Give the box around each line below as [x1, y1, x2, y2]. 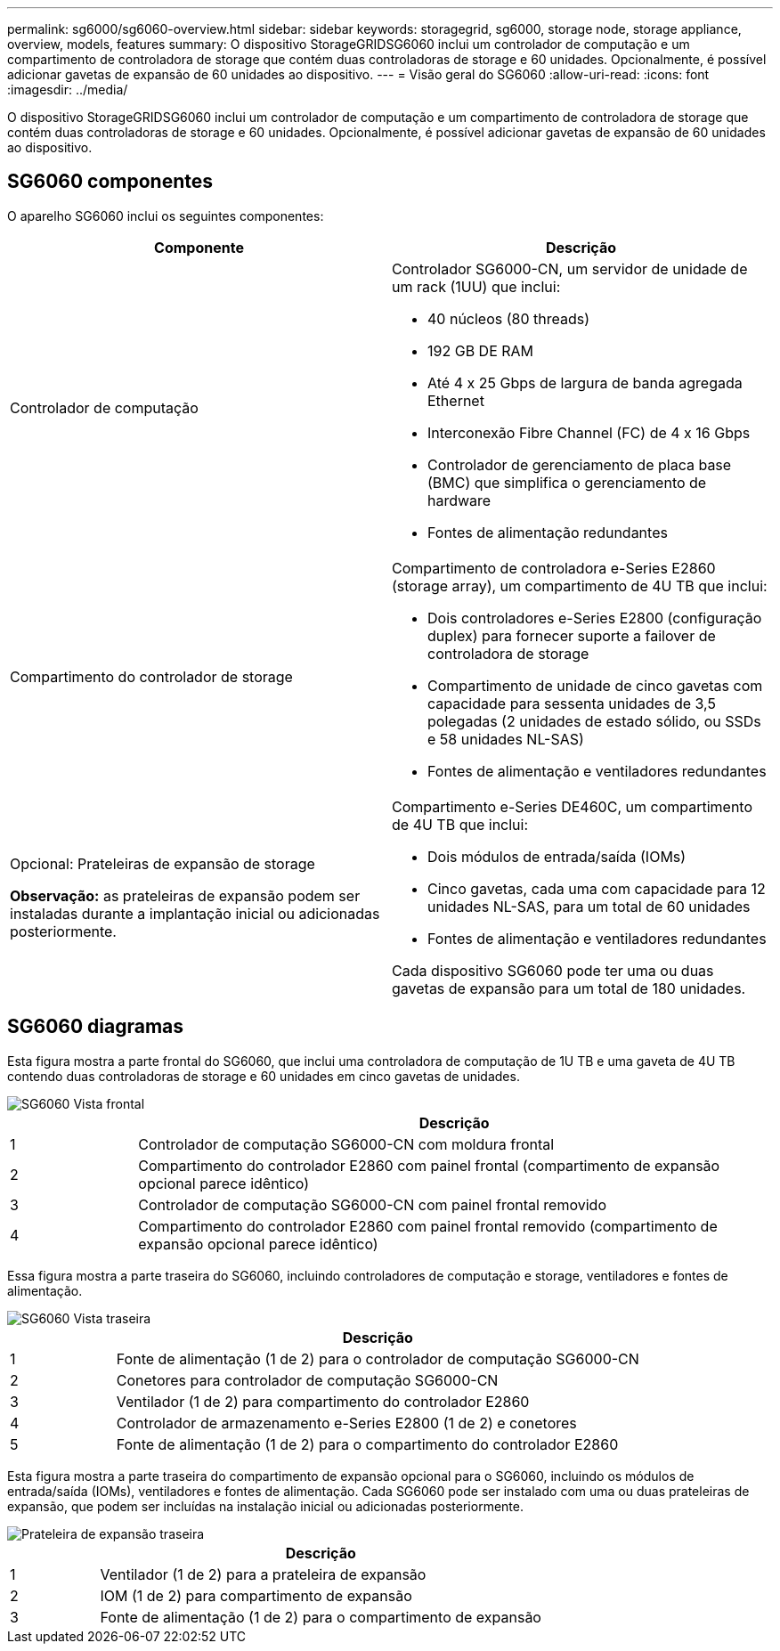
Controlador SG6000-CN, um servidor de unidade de [392, 259, 748, 278]
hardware [427, 491, 492, 509]
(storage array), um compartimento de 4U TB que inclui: [392, 576, 768, 595]
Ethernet [427, 391, 484, 410]
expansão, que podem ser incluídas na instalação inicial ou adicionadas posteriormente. [7, 1498, 524, 1514]
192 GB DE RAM [427, 341, 534, 360]
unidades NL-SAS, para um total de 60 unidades [427, 897, 751, 915]
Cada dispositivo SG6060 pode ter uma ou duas [392, 961, 714, 980]
